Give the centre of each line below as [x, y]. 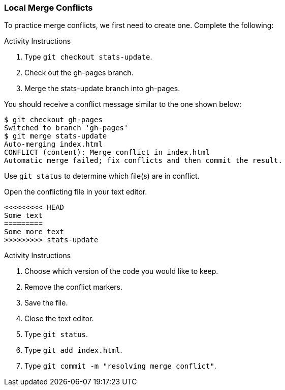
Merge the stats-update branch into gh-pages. [102, 89]
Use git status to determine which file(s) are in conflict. [102, 176]
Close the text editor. [59, 319]
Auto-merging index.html [53, 144]
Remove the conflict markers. [73, 287]
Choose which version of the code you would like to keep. [121, 271]
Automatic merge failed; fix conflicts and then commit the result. [143, 161]
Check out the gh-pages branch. [79, 73]
